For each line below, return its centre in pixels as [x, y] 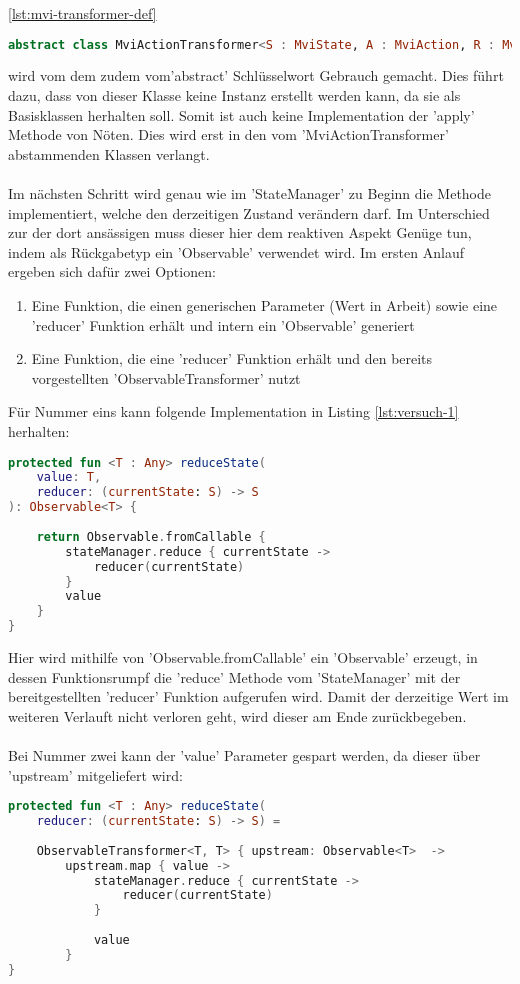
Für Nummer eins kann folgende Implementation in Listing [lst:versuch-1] [233, 411]
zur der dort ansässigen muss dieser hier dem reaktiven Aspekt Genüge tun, [240, 232]
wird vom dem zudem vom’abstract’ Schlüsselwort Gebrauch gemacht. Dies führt [256, 75]
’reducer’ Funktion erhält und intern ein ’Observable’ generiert [223, 324]
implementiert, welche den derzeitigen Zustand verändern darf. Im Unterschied [249, 212]
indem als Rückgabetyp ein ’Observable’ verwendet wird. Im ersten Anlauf [236, 251]
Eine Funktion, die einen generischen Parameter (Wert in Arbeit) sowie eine [264, 305]
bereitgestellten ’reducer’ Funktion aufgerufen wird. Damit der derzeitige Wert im [258, 696]
